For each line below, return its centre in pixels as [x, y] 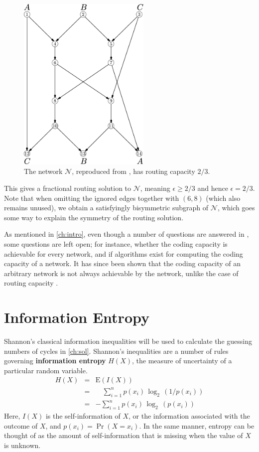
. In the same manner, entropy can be [197, 425]
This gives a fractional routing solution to [68, 188]
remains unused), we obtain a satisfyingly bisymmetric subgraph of [106, 208]
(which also [223, 198]
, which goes [236, 208]
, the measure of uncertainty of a [182, 361]
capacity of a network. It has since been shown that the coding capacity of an [123, 263]
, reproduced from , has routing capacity [133, 171]
